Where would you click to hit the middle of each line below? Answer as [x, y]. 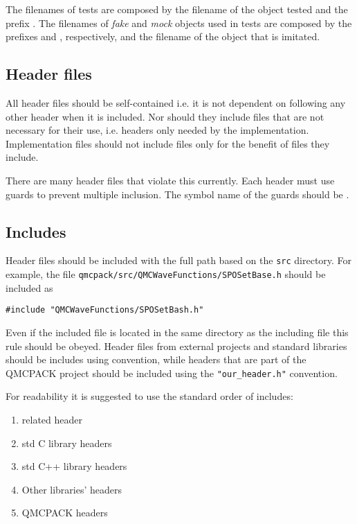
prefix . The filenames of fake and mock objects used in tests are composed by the [179, 23]
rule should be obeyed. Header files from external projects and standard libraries [176, 346]
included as [29, 287]
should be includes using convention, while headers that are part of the [156, 359]
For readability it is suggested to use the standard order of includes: [149, 396]
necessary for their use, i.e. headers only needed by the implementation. [157, 130]
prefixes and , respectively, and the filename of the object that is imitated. [163, 36]
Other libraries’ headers [72, 489]
